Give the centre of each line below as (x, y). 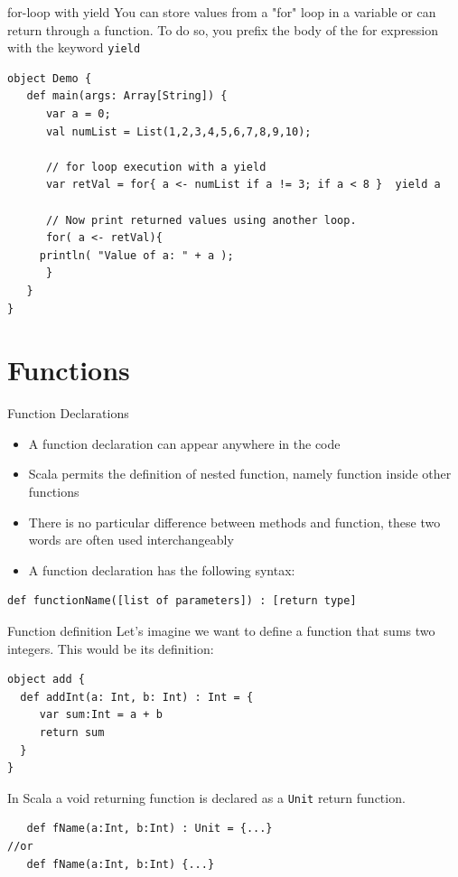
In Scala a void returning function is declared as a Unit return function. (206, 797)
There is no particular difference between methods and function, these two (234, 522)
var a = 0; (78, 114)
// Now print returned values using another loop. (201, 220)
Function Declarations (68, 413)
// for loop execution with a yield (156, 167)
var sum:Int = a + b (101, 715)
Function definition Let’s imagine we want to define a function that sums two (221, 631)
